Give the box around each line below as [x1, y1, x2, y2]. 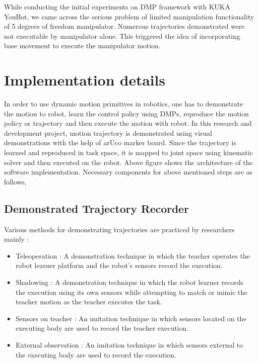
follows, [4, 176, 27, 186]
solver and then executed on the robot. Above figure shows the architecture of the [4, 157, 253, 167]
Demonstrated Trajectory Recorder [4, 200, 189, 216]
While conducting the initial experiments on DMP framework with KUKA [4, 1, 231, 11]
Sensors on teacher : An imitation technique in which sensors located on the [15, 313, 247, 323]
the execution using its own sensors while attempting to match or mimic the [15, 286, 248, 297]
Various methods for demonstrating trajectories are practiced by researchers [4, 224, 235, 234]
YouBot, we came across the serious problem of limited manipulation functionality [4, 11, 254, 21]
